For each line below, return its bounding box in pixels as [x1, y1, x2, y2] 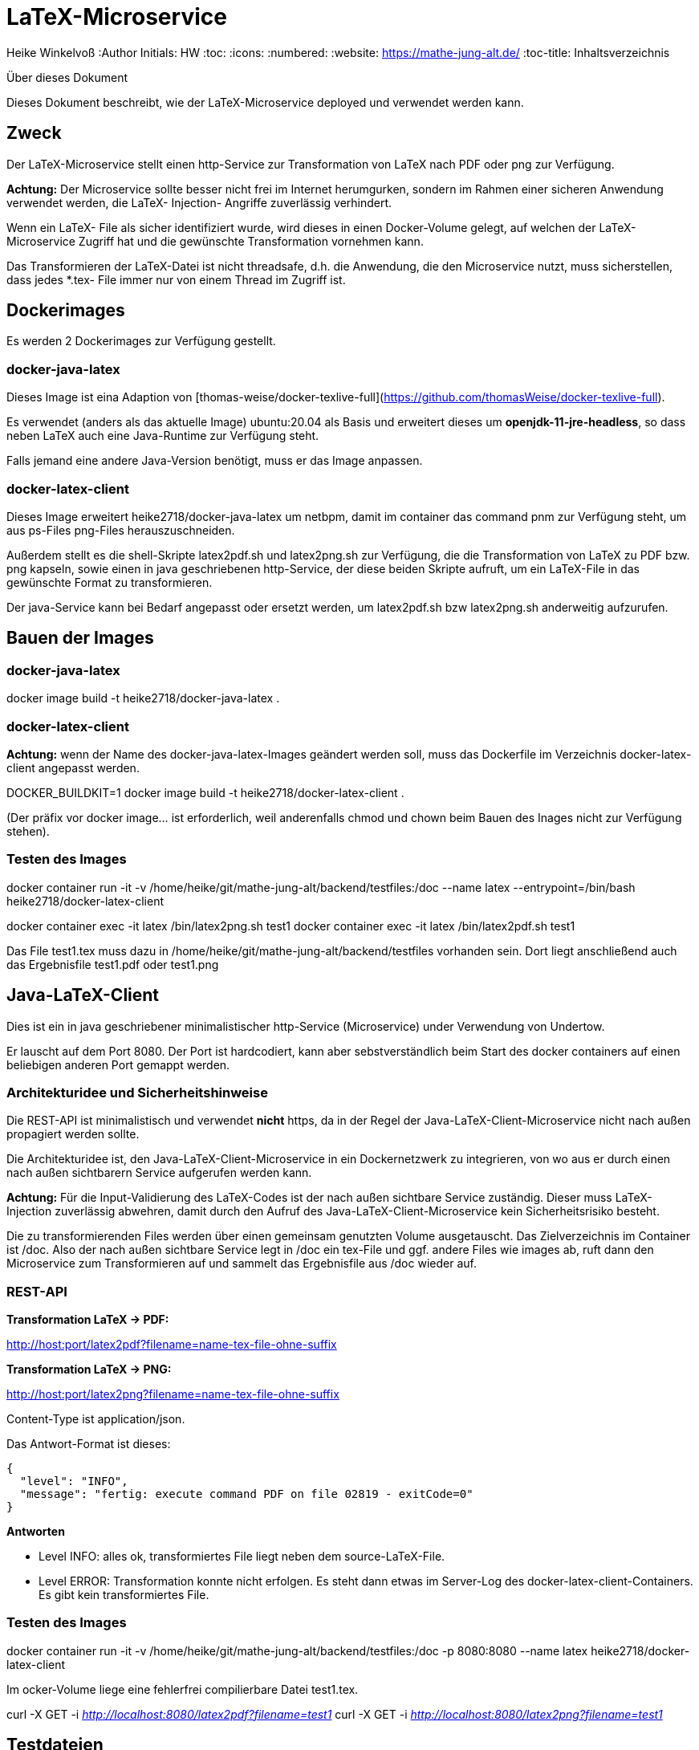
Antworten [6, 1524, 65, 1538]
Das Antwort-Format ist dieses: [6, 1437, 171, 1451]
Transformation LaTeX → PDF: [6, 1312, 169, 1326]
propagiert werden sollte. [6, 1127, 140, 1142]
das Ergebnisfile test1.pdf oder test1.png [6, 957, 219, 971]
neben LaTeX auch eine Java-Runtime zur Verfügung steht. [6, 429, 319, 443]
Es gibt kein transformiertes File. [39, 1588, 209, 1601]
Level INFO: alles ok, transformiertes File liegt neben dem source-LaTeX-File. [39, 1549, 445, 1563]
